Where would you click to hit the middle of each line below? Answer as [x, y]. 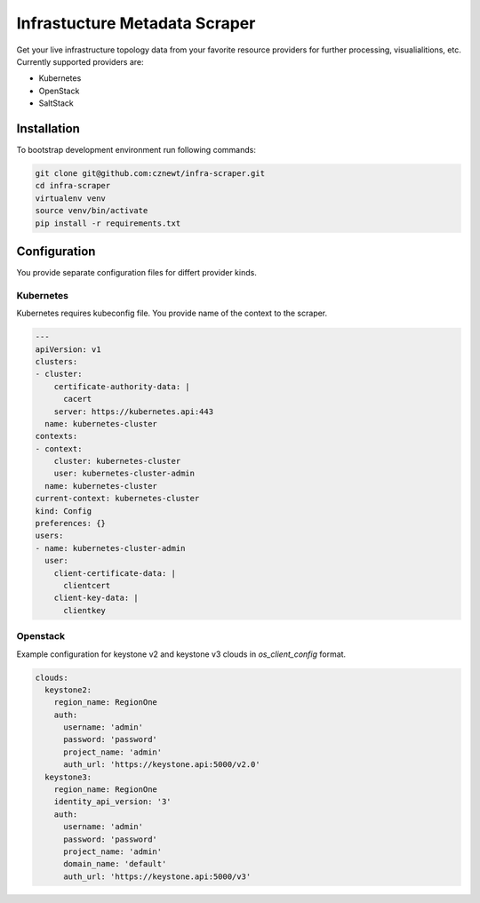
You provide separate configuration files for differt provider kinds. [136, 273]
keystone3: [68, 777]
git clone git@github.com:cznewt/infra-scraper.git [150, 173]
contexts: [56, 436]
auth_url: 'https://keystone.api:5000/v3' [157, 876]
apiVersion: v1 [68, 349]
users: [49, 536]
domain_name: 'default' [115, 864]
